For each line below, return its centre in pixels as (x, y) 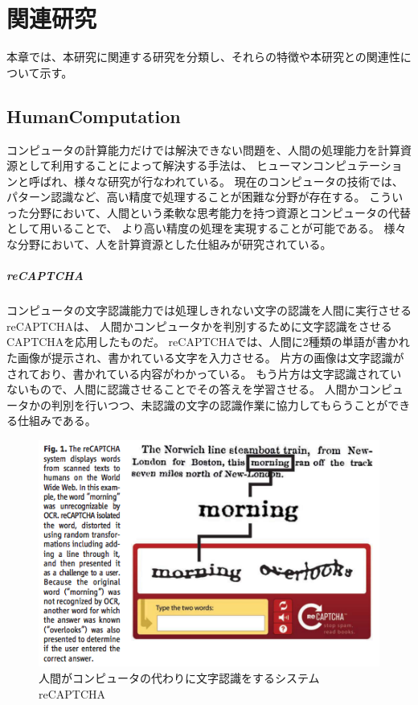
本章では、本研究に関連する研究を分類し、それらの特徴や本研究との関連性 (203, 57)
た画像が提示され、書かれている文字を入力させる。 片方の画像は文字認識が (205, 358)
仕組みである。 (57, 421)
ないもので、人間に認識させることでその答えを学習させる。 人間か (182, 389)
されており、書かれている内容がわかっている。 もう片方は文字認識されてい (204, 373)
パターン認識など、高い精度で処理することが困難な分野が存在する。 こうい (205, 197)
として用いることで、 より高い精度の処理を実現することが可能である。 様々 (207, 228)
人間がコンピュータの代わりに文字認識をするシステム (179, 678)
